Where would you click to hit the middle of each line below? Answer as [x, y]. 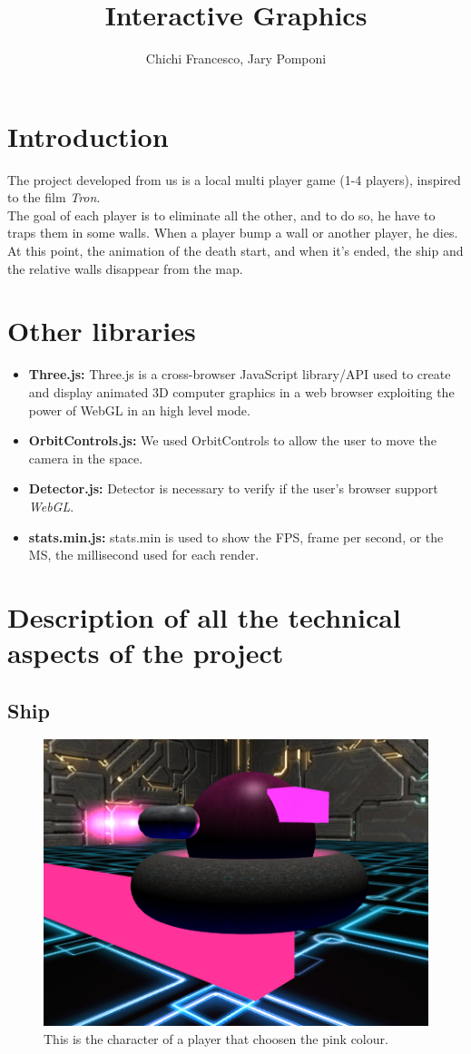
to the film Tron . [54, 197]
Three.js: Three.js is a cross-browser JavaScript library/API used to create [240, 374]
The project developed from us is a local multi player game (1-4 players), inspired [234, 179]
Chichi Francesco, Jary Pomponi [236, 59]
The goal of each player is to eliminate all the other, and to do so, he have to [221, 215]
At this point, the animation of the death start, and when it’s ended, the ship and [235, 251]
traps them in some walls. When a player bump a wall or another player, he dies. [233, 233]
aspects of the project [146, 653]
